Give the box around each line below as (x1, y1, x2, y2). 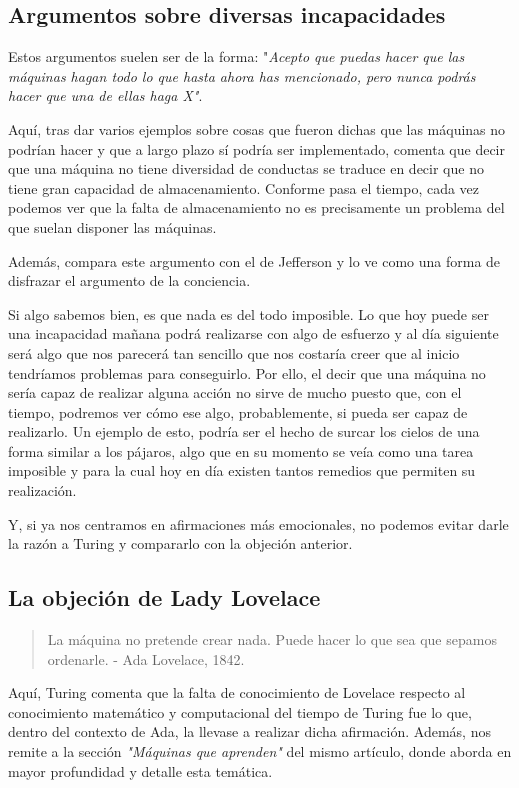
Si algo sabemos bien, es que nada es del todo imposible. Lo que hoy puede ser (8, 303, 489, 324)
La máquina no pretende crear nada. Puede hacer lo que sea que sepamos (47, 629, 497, 650)
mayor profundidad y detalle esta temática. (8, 760, 273, 781)
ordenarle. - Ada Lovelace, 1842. (47, 648, 245, 669)
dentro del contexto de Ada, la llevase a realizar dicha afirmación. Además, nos (8, 721, 491, 742)
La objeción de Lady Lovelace (8, 582, 321, 613)
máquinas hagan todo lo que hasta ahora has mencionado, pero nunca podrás (8, 65, 476, 86)
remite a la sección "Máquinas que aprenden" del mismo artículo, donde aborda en (8, 741, 512, 762)
